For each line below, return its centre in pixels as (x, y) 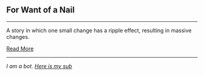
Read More (20, 49)
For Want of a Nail (40, 10)
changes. (18, 36)
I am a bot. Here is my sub (39, 66)
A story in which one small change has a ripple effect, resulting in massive (99, 30)
